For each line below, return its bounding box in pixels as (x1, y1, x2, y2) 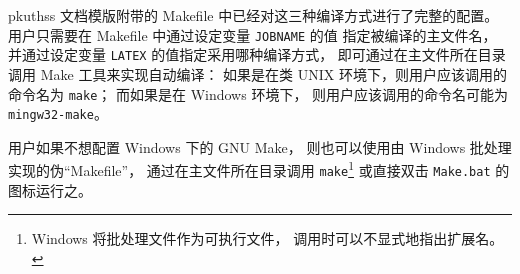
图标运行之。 (8, 179, 92, 200)
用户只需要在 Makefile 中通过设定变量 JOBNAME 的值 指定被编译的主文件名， (8, 24, 497, 45)
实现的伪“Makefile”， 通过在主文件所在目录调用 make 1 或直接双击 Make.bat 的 (8, 157, 510, 181)
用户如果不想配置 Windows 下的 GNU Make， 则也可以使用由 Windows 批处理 (8, 136, 512, 157)
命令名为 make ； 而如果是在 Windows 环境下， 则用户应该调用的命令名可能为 (8, 83, 509, 104)
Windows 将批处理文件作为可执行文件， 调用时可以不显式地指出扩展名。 (31, 228, 504, 249)
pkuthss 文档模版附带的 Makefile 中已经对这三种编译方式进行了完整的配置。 (8, 5, 499, 25)
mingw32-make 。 (8, 103, 108, 124)
